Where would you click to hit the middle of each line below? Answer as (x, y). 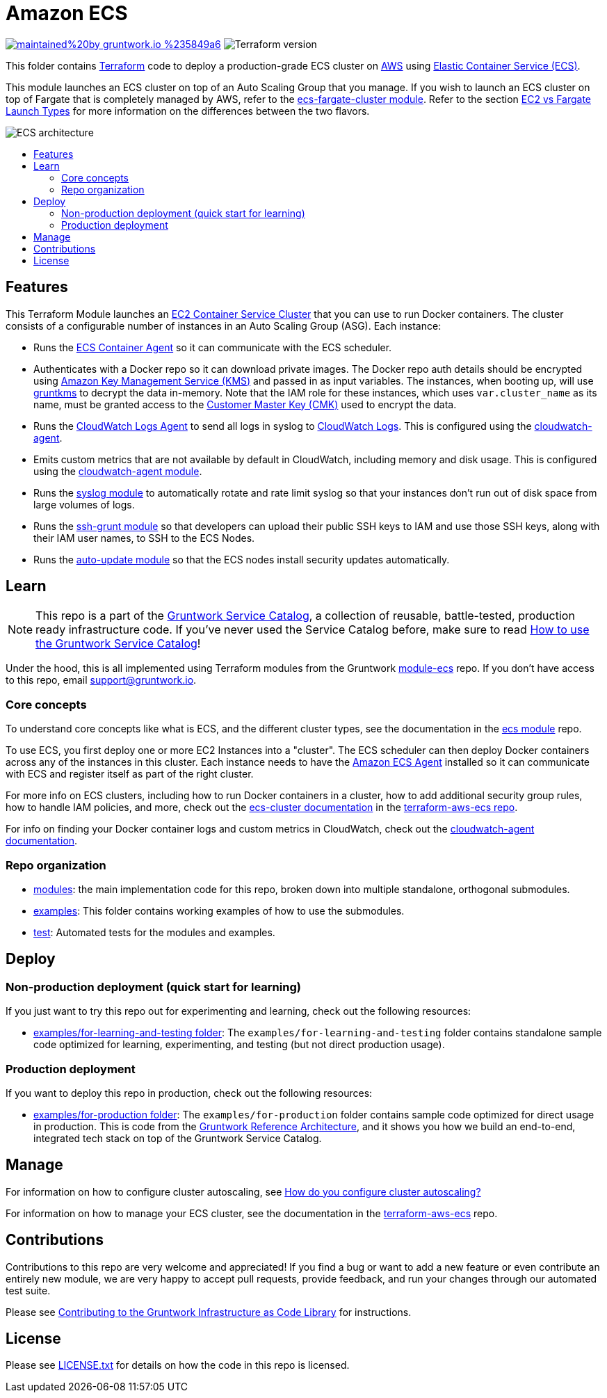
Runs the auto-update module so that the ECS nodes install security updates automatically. (242, 559)
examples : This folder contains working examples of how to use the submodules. (219, 910)
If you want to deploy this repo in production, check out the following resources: (189, 1093)
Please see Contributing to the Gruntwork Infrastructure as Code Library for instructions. (209, 1312)
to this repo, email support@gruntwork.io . (101, 680)
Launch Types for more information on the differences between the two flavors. (188, 111)
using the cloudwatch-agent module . (118, 471)
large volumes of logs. (84, 504)
